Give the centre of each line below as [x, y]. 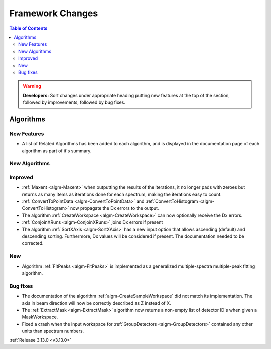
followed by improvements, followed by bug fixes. [74, 102]
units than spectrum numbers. [53, 331]
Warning [32, 86]
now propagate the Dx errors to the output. [115, 208]
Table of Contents [28, 28]
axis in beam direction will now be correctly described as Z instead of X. [96, 303]
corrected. [33, 243]
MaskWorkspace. [40, 317]
